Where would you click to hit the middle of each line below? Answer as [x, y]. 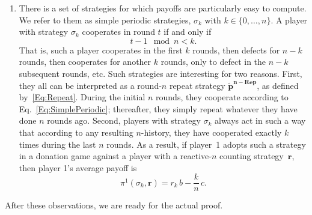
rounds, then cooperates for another [85, 62]
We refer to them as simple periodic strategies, [105, 20]
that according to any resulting [76, 132]
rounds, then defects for [236, 50]
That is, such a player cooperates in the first [101, 50]
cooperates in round [118, 32]
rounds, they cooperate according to [222, 97]
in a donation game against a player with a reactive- [115, 156]
